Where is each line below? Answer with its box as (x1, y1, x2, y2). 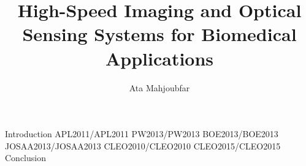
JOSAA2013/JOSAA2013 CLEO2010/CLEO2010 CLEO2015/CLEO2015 (5, 139, 281, 152)
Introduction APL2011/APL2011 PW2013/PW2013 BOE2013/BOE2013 (5, 127, 278, 140)
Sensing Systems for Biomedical (22, 21, 297, 47)
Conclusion (5, 151, 46, 164)
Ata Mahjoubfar (129, 81, 190, 94)
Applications (105, 45, 214, 70)
